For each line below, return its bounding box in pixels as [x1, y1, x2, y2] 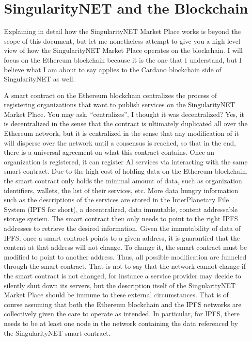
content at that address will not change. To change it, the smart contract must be [4, 242, 247, 252]
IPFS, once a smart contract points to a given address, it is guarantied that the [4, 232, 240, 243]
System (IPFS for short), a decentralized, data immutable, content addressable [4, 204, 238, 214]
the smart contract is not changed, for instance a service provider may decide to [4, 270, 241, 280]
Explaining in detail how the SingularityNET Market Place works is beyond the [4, 26, 241, 36]
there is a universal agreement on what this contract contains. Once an [4, 147, 215, 157]
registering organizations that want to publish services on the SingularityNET [4, 99, 235, 110]
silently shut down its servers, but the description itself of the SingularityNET [4, 280, 236, 290]
